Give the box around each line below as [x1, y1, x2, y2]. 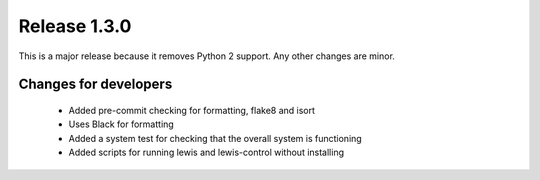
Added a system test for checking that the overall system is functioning [68, 132, 362, 144]
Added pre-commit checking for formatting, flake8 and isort [68, 104, 315, 116]
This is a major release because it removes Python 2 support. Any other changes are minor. [18, 50, 395, 62]
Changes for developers [18, 76, 173, 93]
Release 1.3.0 [18, 15, 132, 37]
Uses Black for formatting [68, 118, 174, 130]
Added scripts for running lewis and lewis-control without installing [68, 146, 345, 159]
